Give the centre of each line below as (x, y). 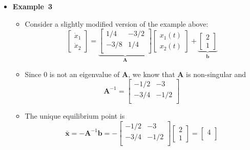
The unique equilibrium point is (75, 116)
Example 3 (33, 6)
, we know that (152, 74)
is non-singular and (216, 74)
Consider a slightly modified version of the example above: (117, 23)
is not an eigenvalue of (85, 74)
